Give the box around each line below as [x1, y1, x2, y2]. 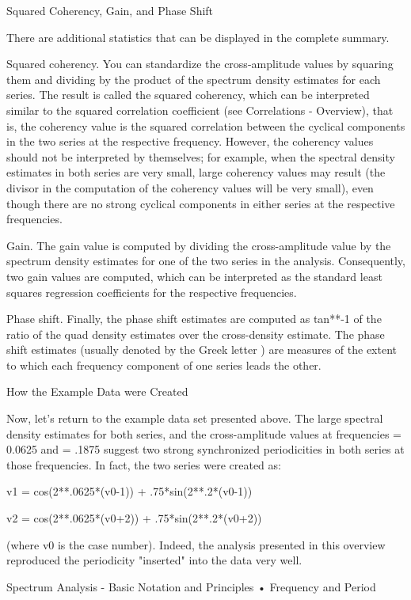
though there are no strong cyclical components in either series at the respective [6, 195, 395, 211]
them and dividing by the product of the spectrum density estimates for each [6, 70, 381, 87]
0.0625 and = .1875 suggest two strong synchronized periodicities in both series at [6, 441, 405, 458]
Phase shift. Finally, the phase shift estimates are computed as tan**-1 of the [6, 310, 382, 327]
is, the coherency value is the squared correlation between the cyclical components [6, 117, 405, 134]
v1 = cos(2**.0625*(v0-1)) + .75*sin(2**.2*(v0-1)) [6, 483, 253, 499]
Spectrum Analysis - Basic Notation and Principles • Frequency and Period [6, 578, 376, 594]
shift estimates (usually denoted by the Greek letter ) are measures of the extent [6, 341, 397, 358]
